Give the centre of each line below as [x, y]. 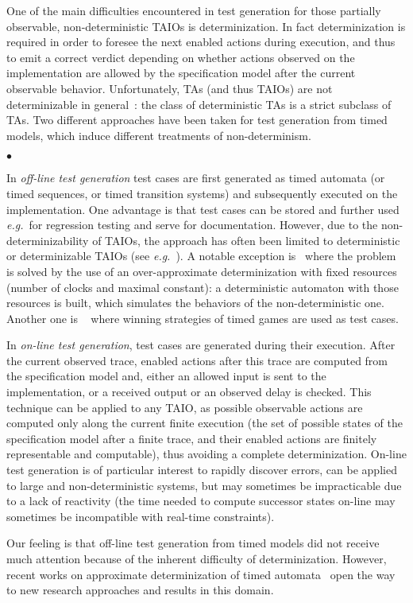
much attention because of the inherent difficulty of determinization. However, [197, 558]
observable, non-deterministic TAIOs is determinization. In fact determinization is [206, 26]
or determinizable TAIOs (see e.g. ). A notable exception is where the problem [201, 256]
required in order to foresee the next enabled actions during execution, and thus [201, 42]
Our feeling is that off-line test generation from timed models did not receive [193, 543]
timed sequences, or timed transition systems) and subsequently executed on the [202, 193]
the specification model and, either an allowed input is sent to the [166, 376]
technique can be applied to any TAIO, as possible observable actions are [185, 407]
